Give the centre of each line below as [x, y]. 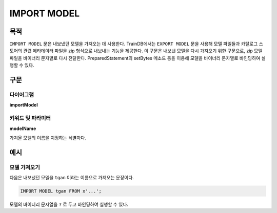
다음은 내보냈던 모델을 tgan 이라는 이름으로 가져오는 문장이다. [72, 178]
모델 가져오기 [25, 167]
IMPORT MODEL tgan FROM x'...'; [61, 191]
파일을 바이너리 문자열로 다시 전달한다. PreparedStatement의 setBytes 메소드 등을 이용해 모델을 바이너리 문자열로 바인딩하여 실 [138, 58]
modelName [23, 129]
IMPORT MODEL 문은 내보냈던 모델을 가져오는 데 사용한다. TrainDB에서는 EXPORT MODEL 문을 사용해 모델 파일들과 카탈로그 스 [136, 44]
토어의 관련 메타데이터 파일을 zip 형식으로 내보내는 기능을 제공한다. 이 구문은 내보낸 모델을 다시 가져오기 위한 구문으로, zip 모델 [136, 51]
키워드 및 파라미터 [30, 118]
